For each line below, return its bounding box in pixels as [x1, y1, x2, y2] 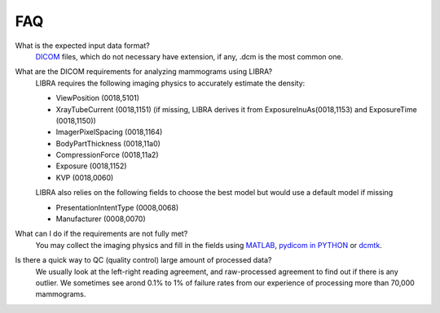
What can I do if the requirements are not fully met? [15, 228, 188, 239]
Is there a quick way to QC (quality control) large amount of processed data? [15, 255, 272, 265]
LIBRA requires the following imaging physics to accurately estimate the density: [35, 78, 306, 88]
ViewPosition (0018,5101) [55, 93, 140, 103]
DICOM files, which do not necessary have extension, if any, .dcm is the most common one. [35, 51, 344, 61]
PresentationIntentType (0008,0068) [55, 202, 179, 212]
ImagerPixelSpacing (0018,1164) [55, 127, 163, 137]
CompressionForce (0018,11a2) [55, 150, 159, 160]
